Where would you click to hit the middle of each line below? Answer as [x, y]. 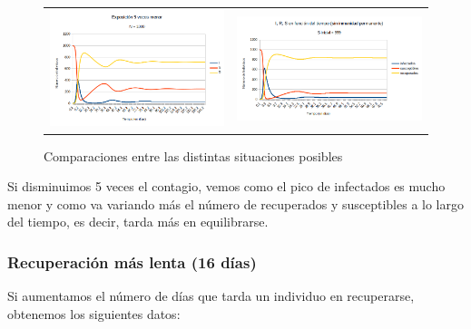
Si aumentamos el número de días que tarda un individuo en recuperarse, [211, 296]
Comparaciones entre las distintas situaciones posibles [193, 155]
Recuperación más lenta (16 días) [132, 261]
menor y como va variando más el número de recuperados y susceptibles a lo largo [236, 203]
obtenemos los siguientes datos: [94, 313]
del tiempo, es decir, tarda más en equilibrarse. [138, 222]
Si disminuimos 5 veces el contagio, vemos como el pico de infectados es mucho [226, 186]
